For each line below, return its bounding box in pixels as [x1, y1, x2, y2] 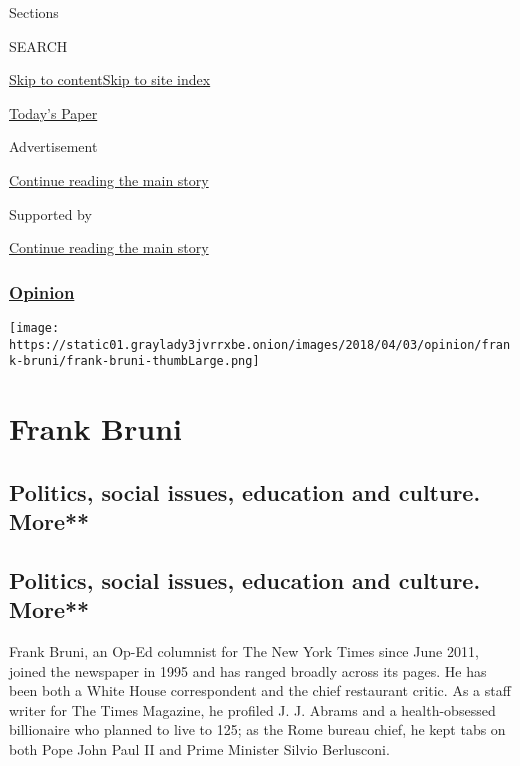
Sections [9, 2, 59, 22]
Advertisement [9, 136, 98, 157]
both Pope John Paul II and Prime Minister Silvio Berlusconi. [9, 739, 390, 760]
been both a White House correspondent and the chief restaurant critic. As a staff [9, 680, 511, 701]
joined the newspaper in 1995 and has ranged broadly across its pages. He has [9, 660, 487, 681]
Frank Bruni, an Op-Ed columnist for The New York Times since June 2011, [9, 641, 479, 662]
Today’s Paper [9, 102, 98, 123]
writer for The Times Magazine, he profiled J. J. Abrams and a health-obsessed [9, 699, 496, 720]
